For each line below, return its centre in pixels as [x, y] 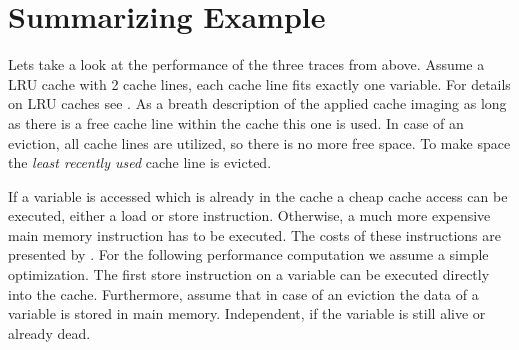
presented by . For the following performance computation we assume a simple [248, 254]
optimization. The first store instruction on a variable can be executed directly [249, 274]
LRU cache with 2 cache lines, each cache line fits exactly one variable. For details [259, 83]
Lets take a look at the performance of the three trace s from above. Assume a [246, 64]
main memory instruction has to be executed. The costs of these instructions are [254, 234]
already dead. [49, 332]
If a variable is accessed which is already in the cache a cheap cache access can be [258, 195]
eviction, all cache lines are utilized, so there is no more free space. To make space [259, 142]
